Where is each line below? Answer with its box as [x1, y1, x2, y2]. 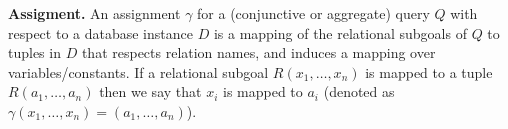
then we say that [99, 81, 202, 102]
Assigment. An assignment [8, 3, 181, 23]
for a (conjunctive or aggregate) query [197, 3, 430, 23]
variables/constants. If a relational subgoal [8, 61, 269, 82]
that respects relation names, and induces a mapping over [81, 42, 436, 63]
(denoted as [323, 81, 395, 102]
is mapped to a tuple [365, 61, 493, 82]
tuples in [8, 42, 61, 63]
